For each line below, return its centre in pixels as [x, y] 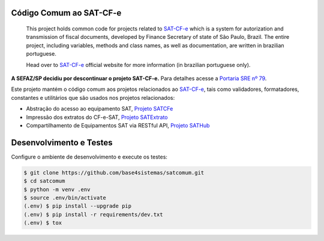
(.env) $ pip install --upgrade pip [78, 206]
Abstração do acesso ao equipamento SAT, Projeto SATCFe [100, 109]
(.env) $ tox [43, 223]
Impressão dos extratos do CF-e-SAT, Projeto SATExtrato [97, 117]
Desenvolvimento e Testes [62, 143]
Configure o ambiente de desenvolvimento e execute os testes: [89, 157]
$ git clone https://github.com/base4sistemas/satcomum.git [114, 173]
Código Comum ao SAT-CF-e [66, 13]
